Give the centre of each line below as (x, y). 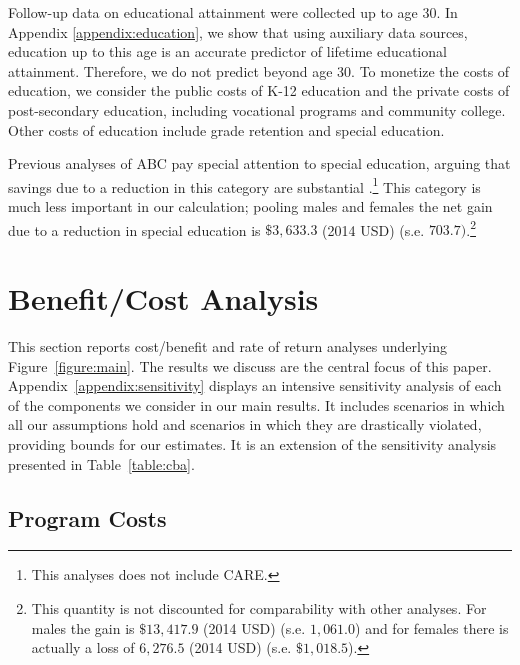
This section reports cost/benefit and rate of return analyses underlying (227, 345)
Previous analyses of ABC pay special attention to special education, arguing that (259, 163)
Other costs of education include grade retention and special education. (226, 129)
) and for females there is (432, 627)
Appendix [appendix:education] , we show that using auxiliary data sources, (238, 31)
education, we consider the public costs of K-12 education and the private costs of (259, 90)
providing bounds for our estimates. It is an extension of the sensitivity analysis (252, 443)
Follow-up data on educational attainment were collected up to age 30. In (233, 12)
